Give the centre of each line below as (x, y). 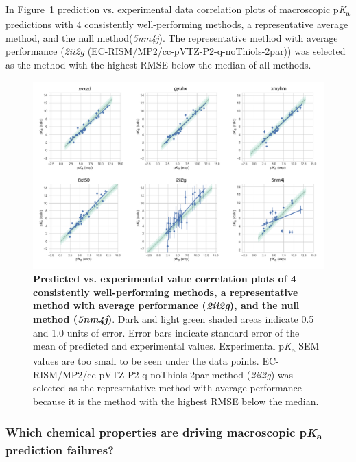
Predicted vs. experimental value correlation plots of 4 (165, 279)
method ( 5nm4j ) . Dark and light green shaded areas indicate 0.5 (174, 318)
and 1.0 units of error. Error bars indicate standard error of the (166, 332)
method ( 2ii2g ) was (252, 374)
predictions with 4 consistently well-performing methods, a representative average (177, 24)
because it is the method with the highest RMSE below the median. (176, 401)
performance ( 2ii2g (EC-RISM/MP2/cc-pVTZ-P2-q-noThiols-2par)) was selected (176, 51)
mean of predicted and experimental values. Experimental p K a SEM (176, 346)
